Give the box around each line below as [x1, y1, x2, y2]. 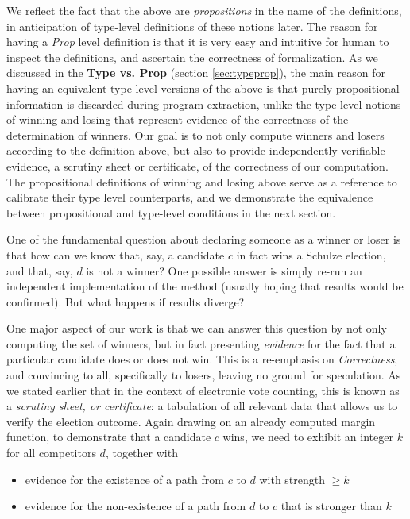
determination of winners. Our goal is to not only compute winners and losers [6, 126, 385, 143]
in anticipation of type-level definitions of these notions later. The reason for [6, 17, 378, 34]
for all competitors [6, 444, 96, 461]
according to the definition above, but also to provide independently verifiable [6, 142, 385, 159]
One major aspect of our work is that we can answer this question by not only [6, 320, 387, 336]
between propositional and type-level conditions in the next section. [6, 204, 336, 221]
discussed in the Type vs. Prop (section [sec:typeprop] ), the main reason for [6, 64, 385, 81]
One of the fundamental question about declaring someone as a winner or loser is [6, 231, 401, 248]
